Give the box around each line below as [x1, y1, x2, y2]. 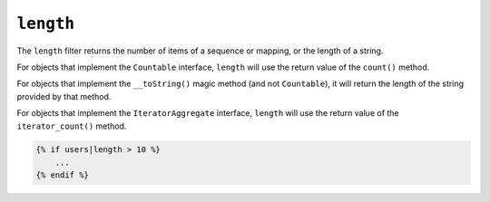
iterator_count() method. [16, 120, 127, 131]
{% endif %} [35, 170, 90, 180]
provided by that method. [16, 91, 112, 101]
